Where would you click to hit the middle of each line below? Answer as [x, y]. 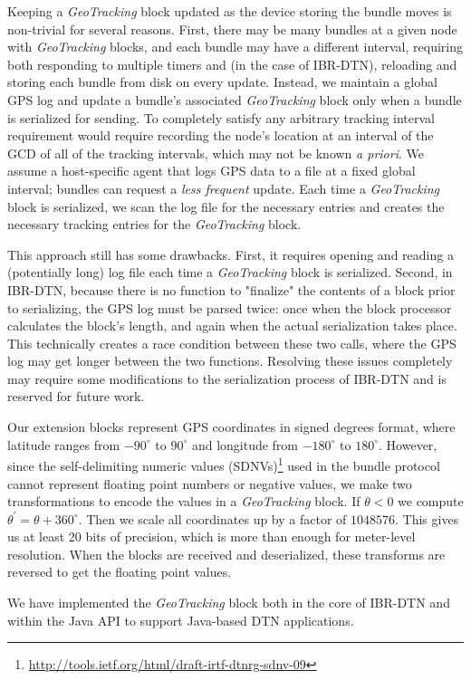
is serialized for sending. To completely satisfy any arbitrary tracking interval [221, 117]
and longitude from [245, 444]
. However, [408, 444]
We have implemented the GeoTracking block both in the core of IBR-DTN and [229, 603]
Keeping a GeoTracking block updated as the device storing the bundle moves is [230, 11]
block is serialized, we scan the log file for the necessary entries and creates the [226, 206]
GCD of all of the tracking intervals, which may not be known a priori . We [216, 153]
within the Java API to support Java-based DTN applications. [181, 620]
